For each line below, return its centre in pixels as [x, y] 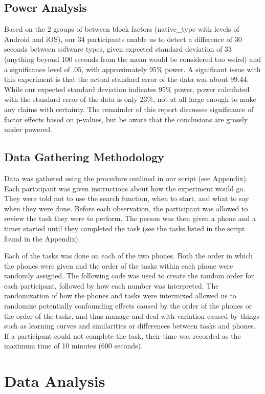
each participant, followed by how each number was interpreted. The [112, 285]
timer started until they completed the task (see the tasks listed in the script [125, 228]
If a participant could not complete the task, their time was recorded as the [123, 335]
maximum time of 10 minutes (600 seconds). [73, 346]
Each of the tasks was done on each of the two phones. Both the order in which [129, 256]
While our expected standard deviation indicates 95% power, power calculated [127, 89]
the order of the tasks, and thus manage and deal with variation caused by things [132, 315]
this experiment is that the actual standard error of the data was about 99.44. [127, 79]
